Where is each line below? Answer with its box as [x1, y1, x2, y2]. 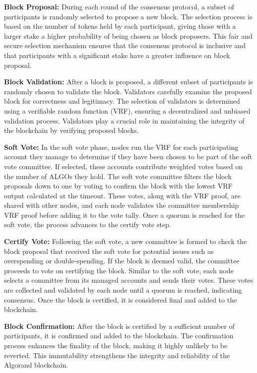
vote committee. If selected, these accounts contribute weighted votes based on [4, 161, 243, 171]
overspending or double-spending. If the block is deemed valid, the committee [4, 255, 240, 266]
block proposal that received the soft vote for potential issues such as [4, 246, 214, 256]
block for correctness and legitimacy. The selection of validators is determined [4, 96, 240, 106]
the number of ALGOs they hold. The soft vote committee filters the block [4, 171, 232, 181]
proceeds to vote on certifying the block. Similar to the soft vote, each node [4, 265, 234, 275]
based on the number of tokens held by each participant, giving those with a [4, 21, 236, 31]
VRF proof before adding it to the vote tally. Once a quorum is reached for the [4, 209, 245, 220]
